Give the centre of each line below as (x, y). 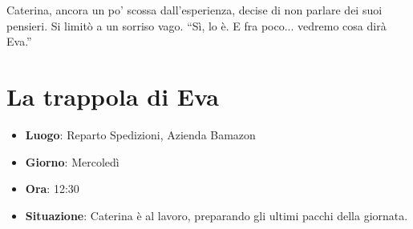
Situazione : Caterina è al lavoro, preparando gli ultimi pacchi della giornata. (217, 215)
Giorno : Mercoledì (72, 161)
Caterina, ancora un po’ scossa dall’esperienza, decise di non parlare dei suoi (194, 10)
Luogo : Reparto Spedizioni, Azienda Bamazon (140, 134)
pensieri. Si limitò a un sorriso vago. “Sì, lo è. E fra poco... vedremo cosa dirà (196, 25)
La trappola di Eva (113, 96)
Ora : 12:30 (52, 189)
